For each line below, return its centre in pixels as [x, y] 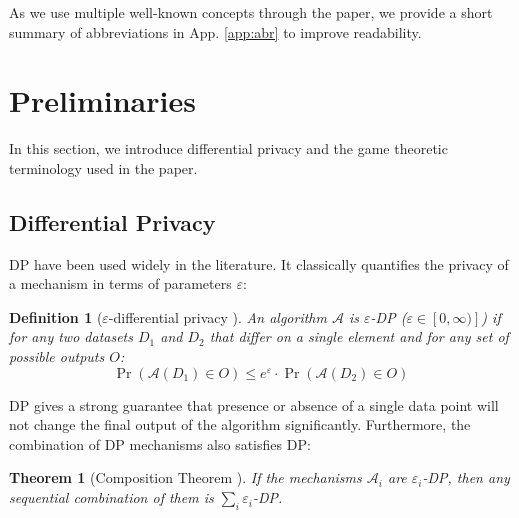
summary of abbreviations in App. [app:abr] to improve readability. [215, 31]
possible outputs [57, 356]
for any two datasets [71, 336]
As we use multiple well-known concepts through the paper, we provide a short [251, 12]
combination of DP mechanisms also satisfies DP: [160, 443]
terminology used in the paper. [103, 167]
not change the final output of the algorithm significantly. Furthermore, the [240, 424]
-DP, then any [466, 477]
